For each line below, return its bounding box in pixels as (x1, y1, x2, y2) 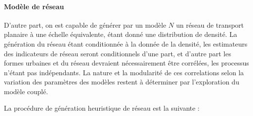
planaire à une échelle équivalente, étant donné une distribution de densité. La (4, 29, 237, 39)
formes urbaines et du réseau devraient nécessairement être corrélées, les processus (4, 58, 249, 68)
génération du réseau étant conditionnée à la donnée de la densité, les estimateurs (4, 38, 248, 49)
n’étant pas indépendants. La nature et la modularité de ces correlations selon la (4, 67, 244, 77)
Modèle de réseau (4, 1, 64, 11)
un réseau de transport (176, 19, 244, 30)
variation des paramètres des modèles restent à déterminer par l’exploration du (4, 77, 239, 87)
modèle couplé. (4, 86, 48, 96)
